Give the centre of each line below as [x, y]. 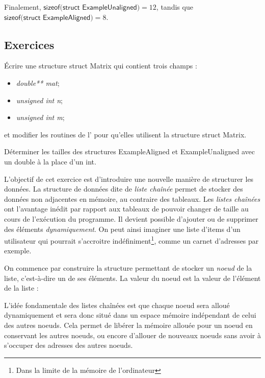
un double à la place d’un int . [50, 161]
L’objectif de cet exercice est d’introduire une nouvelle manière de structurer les [129, 179]
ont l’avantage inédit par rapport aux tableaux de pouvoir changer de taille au [126, 209]
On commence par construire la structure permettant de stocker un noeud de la [128, 267]
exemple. [18, 251]
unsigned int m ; [40, 117]
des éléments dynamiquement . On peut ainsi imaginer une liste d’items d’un [122, 229]
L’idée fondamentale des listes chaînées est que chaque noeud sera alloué [117, 305]
